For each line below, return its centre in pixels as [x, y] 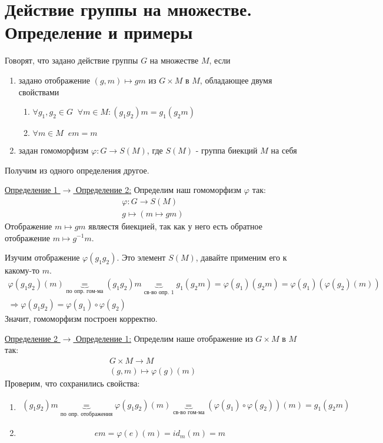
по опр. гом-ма [85, 291]
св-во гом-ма [189, 412]
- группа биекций [227, 150]
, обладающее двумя [236, 80]
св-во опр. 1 [159, 292]
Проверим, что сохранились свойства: [72, 383]
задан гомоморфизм [54, 150]
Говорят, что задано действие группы [71, 60]
